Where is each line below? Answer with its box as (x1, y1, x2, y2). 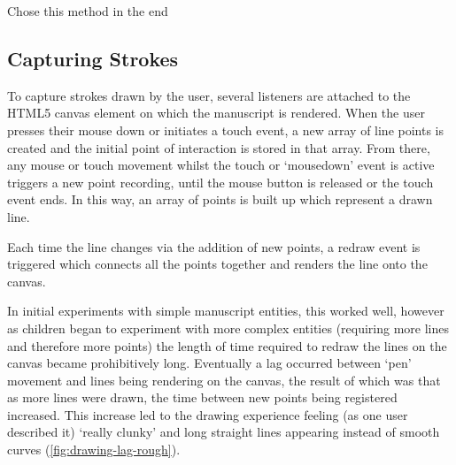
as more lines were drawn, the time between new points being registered (7, 388, 398, 407)
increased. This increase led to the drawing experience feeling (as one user (7, 405, 408, 423)
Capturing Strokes (7, 44, 179, 72)
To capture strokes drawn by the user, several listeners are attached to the (7, 86, 411, 104)
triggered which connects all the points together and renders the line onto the (7, 255, 428, 273)
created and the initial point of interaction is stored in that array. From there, (7, 138, 430, 156)
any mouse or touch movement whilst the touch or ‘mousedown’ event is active (7, 156, 435, 174)
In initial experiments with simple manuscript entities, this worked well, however (7, 301, 444, 320)
